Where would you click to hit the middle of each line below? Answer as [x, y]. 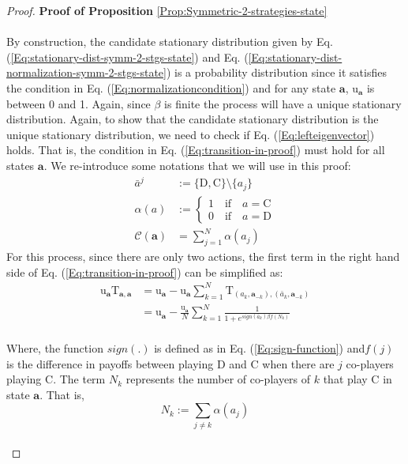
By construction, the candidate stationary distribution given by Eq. [170, 41]
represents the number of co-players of [218, 379]
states [21, 165]
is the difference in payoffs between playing [110, 363]
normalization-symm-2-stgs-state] [86, 72]
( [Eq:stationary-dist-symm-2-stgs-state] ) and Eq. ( [127, 57]
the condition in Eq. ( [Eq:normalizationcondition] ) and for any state [171, 87]
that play [345, 379]
